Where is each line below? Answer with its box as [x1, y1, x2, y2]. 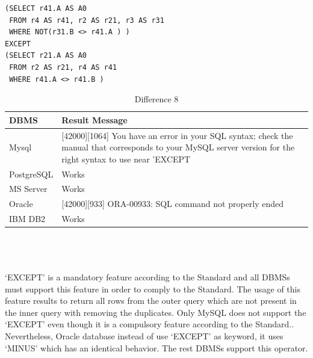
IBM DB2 [9, 212, 46, 225]
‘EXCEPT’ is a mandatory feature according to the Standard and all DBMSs [5, 271, 290, 283]
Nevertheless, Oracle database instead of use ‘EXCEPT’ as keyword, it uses [5, 330, 284, 342]
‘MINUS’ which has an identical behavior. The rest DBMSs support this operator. [5, 341, 308, 354]
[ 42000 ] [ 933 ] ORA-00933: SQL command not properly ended [61, 197, 284, 210]
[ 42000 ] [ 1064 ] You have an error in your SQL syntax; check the [61, 129, 293, 141]
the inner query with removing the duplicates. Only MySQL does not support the [5, 306, 306, 318]
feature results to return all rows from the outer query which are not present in [5, 294, 297, 307]
